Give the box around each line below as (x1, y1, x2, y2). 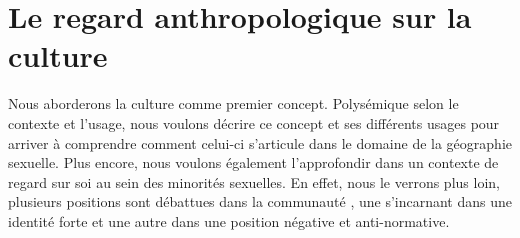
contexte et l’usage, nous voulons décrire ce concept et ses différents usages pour (8, 112, 500, 133)
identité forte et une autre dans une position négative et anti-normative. (8, 210, 450, 231)
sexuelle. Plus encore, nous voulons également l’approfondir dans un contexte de (8, 152, 499, 173)
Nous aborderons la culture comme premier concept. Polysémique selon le (8, 93, 459, 114)
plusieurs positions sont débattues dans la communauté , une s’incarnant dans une (8, 191, 513, 212)
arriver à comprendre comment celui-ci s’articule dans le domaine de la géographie (8, 132, 512, 153)
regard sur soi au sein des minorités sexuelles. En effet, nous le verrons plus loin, (8, 171, 500, 192)
